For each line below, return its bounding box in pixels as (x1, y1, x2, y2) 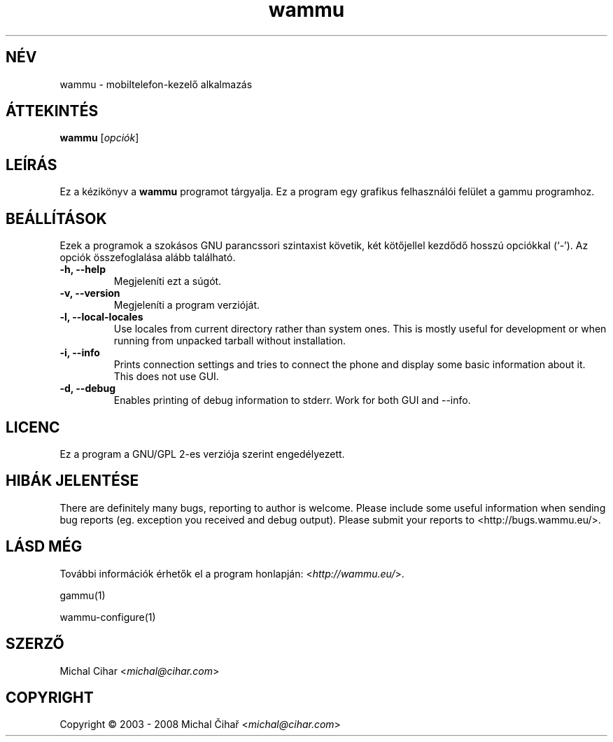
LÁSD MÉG (6, 538, 83, 556)
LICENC (6, 418, 60, 436)
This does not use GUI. (113, 370, 219, 383)
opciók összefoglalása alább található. (59, 251, 236, 264)
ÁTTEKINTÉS (6, 102, 99, 120)
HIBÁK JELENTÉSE (6, 472, 139, 490)
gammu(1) (59, 589, 106, 601)
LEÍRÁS (6, 155, 57, 174)
